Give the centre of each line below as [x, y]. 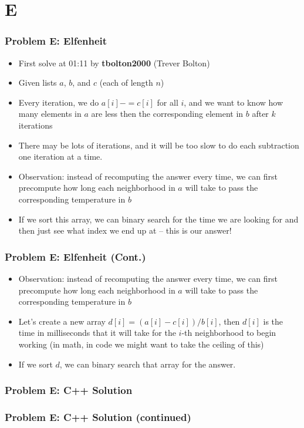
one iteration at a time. [60, 156]
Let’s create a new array [62, 321]
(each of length [126, 82]
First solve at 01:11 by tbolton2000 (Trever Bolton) [114, 63]
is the [273, 321]
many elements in [50, 114]
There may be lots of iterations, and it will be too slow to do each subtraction [159, 145]
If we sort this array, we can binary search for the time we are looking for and [158, 219]
